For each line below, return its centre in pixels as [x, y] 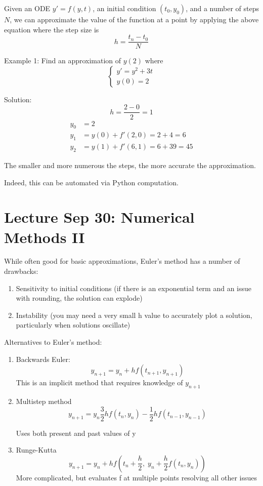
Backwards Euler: [43, 359]
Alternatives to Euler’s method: [53, 342]
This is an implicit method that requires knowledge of [99, 382]
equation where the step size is [52, 29]
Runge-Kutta [36, 450]
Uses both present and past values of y [76, 433]
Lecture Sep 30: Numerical [99, 217]
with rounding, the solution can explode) [79, 298]
